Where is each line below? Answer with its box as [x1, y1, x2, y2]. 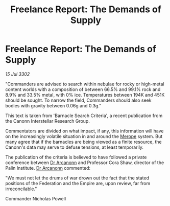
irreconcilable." [5, 186, 37, 192]
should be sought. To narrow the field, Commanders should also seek [5, 97, 152, 103]
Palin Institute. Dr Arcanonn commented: [5, 165, 91, 171]
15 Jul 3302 [5, 71, 30, 77]
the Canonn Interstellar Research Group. [5, 118, 90, 124]
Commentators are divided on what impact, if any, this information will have [5, 128, 164, 134]
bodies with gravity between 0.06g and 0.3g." [5, 102, 102, 108]
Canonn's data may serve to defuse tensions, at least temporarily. [5, 144, 144, 150]
